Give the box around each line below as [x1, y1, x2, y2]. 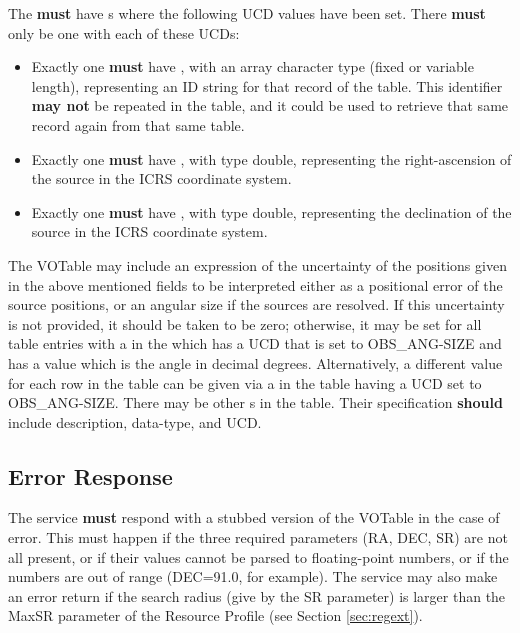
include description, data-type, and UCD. [8, 411, 262, 432]
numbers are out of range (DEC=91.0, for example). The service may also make [8, 566, 498, 587]
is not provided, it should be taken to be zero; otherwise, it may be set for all [8, 313, 482, 334]
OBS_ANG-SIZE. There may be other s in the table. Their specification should [8, 392, 503, 413]
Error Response [8, 460, 173, 491]
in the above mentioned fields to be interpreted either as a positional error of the [8, 274, 503, 295]
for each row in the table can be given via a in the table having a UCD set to [8, 372, 482, 393]
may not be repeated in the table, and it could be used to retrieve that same [31, 95, 509, 116]
